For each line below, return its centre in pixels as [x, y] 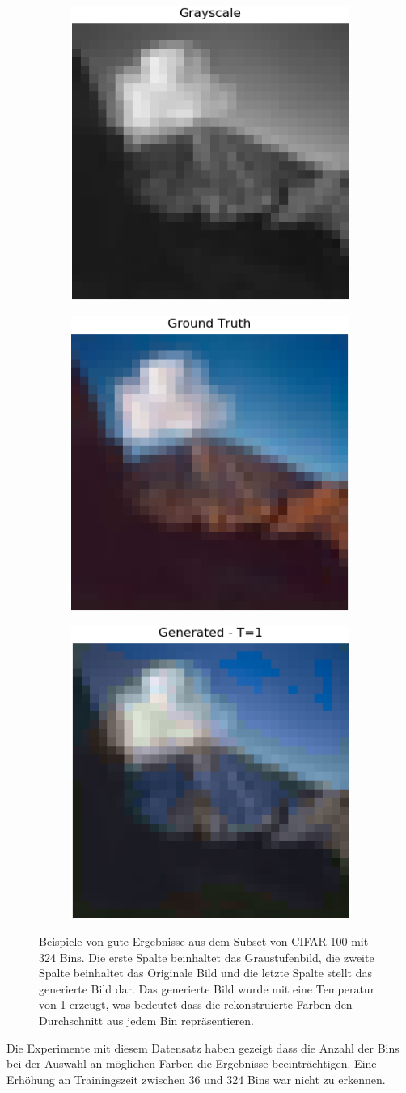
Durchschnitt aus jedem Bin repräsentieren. [146, 1020]
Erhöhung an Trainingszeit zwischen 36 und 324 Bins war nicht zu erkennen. [196, 1079]
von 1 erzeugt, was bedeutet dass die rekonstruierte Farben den [196, 1004]
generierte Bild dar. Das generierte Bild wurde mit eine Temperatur [207, 988]
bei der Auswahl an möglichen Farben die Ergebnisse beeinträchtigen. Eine [192, 1063]
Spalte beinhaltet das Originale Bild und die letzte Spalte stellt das [205, 973]
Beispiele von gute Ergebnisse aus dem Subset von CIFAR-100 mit [204, 940]
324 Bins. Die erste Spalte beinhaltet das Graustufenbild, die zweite [207, 957]
